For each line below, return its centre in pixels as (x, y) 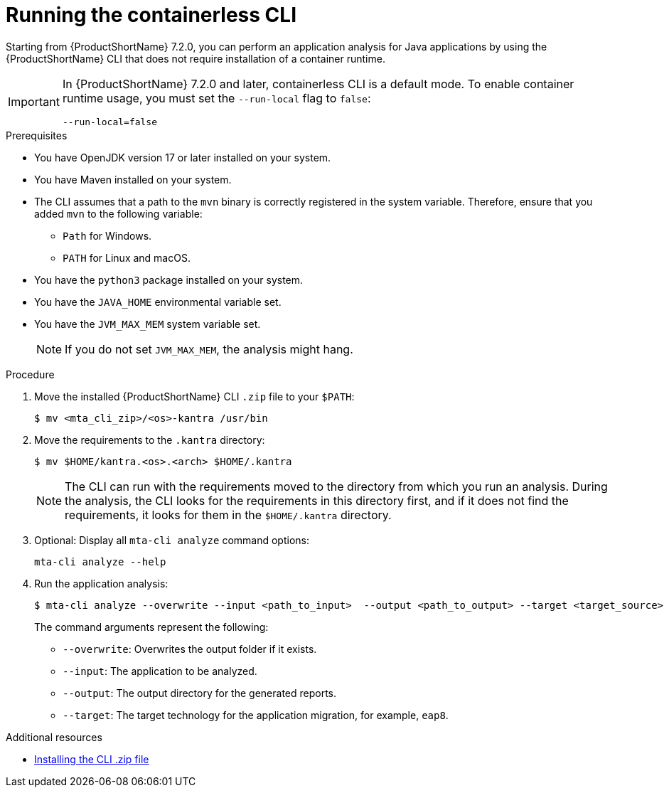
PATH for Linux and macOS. (127, 257)
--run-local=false (110, 122)
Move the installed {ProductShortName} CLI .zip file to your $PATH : (194, 396)
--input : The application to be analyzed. (160, 671)
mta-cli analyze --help (100, 562)
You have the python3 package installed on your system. (169, 280)
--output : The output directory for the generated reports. (200, 693)
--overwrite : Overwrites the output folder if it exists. (190, 649)
